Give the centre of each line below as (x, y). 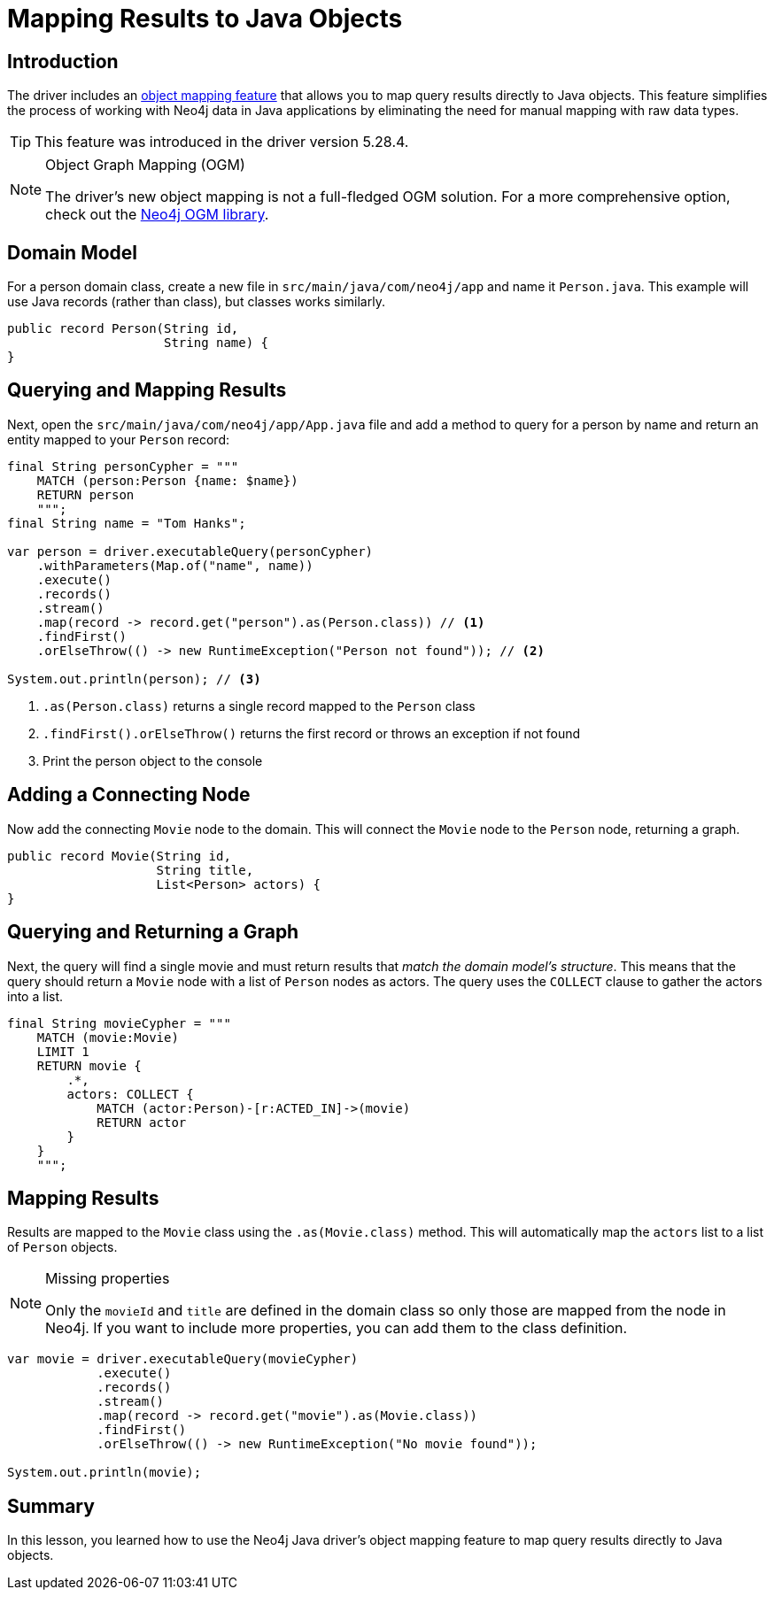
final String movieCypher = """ (119, 1023)
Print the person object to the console (153, 760)
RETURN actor (142, 1122)
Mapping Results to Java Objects (205, 19)
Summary (51, 1506)
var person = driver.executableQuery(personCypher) (190, 551)
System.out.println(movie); (104, 1473)
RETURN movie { (89, 1065)
